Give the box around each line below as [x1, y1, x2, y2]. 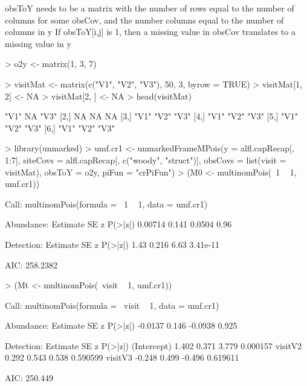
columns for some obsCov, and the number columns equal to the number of [5, 13, 284, 26]
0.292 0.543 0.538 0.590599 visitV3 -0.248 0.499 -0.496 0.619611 [5, 351, 239, 364]
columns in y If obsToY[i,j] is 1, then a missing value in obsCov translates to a [5, 25, 296, 38]
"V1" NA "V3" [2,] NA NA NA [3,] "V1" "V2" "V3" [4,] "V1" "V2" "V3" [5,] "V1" [5, 110, 299, 122]
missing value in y [5, 37, 71, 49]
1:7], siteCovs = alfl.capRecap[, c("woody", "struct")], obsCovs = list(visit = [5, 153, 286, 166]
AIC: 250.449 [5, 372, 54, 384]
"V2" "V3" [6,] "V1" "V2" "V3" [5, 121, 115, 134]
